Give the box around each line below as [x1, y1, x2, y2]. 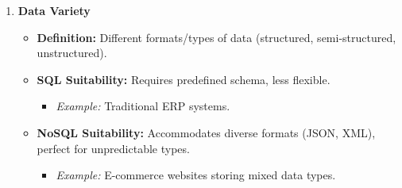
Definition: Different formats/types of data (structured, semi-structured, [37, 29, 396, 45]
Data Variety [17, 2, 91, 18]
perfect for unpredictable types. [37, 140, 190, 156]
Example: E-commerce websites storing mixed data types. [56, 167, 336, 183]
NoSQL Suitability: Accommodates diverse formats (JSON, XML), [37, 124, 376, 140]
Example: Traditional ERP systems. [56, 98, 230, 114]
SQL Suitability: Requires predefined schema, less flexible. [37, 71, 330, 87]
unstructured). [37, 44, 107, 61]
